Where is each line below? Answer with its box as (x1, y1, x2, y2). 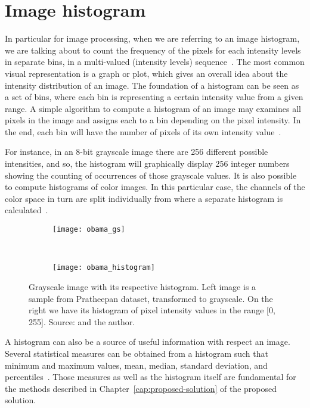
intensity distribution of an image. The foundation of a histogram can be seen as (5, 79, 299, 91)
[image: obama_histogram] (52, 263, 155, 272)
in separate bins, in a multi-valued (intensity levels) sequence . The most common (5, 55, 305, 68)
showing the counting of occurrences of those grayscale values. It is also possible (5, 169, 297, 181)
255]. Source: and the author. (29, 315, 135, 328)
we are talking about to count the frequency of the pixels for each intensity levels (5, 43, 301, 56)
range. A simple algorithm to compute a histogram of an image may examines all (5, 102, 301, 114)
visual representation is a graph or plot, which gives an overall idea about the (5, 67, 288, 79)
